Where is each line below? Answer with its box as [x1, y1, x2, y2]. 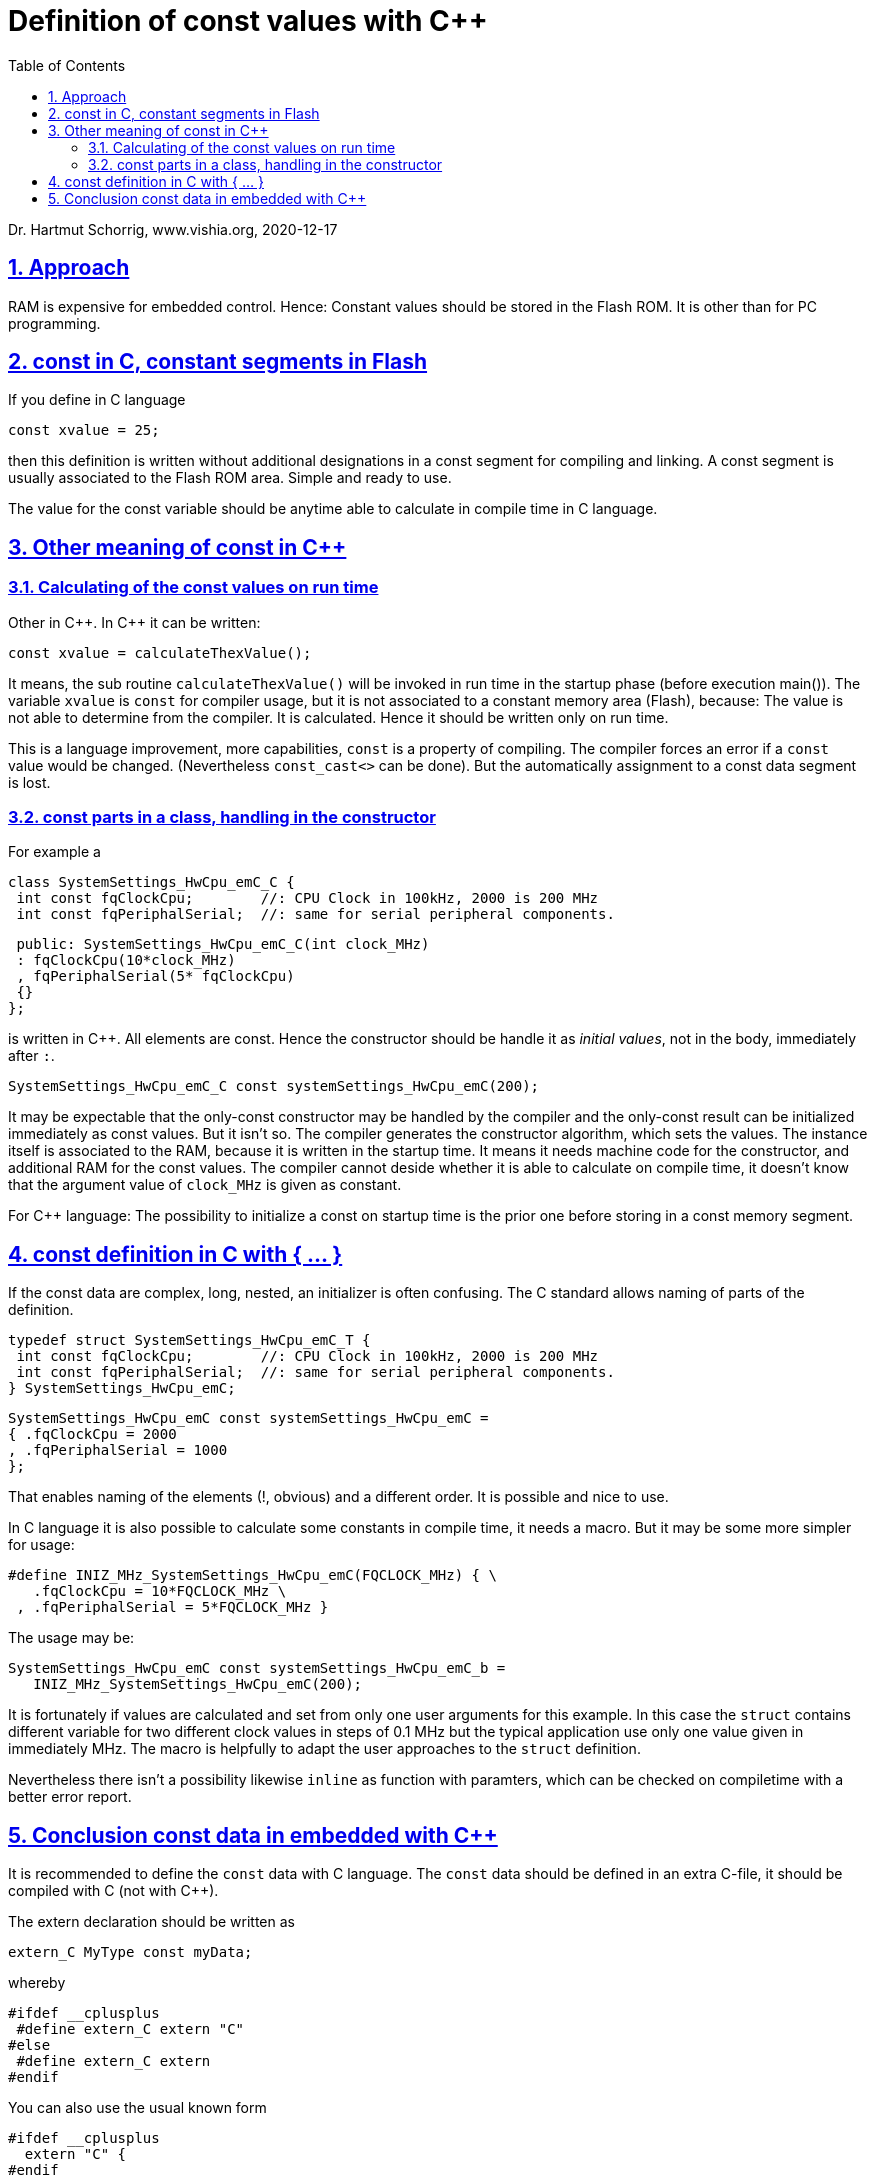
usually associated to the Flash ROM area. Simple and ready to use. [8, 469, 452, 487]
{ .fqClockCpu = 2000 [8, 1426, 177, 1443]
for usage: [8, 1536, 75, 1554]
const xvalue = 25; [8, 422, 160, 439]
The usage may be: [8, 1629, 135, 1647]
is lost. [8, 773, 51, 791]
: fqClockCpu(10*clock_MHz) [16, 952, 236, 969]
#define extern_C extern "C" [16, 2021, 245, 2038]
